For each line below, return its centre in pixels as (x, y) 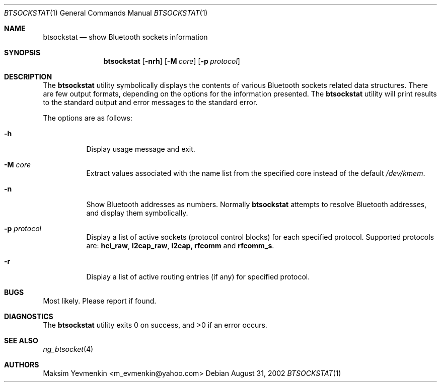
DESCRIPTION (28, 77)
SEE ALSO (21, 341)
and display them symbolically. (137, 213)
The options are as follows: (88, 118)
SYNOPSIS (22, 53)
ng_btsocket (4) (68, 349)
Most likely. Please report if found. (100, 301)
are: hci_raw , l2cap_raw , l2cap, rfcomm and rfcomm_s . (180, 246)
